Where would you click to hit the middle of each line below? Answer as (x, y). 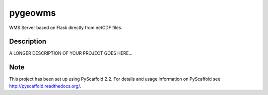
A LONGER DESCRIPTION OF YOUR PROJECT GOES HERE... (71, 53)
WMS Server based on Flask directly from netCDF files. (66, 28)
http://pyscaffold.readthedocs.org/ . (45, 86)
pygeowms (33, 13)
